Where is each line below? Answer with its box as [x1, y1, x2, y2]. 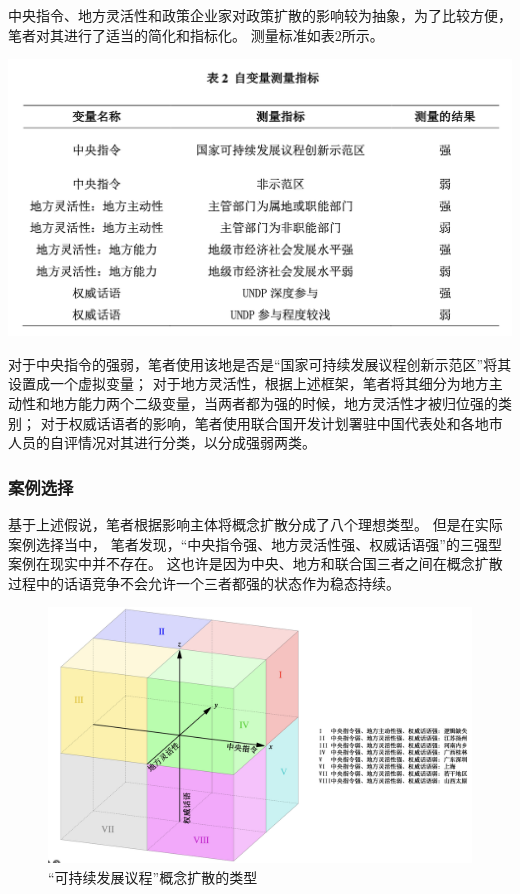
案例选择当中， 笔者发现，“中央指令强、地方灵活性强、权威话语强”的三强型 [8, 533, 502, 554]
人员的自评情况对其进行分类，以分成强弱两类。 [8, 432, 316, 453]
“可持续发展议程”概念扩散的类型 [48, 866, 258, 887]
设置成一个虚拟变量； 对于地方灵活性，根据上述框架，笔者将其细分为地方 [8, 373, 489, 394]
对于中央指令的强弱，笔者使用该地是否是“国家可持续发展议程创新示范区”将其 [8, 353, 512, 374]
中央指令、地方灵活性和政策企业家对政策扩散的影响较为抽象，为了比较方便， [8, 5, 512, 25]
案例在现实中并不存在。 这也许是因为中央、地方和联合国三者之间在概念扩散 [8, 553, 503, 574]
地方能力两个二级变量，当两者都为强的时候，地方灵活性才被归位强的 [49, 393, 498, 414]
